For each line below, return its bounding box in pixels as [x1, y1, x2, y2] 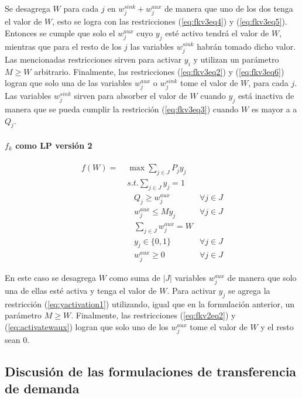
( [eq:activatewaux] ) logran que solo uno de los [5, 320, 169, 332]
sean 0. [5, 333, 30, 345]
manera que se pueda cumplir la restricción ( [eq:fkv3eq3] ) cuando [5, 103, 239, 115]
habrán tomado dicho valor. [197, 40, 296, 52]
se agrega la [228, 284, 270, 296]
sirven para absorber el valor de [74, 90, 187, 102]
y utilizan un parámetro [193, 53, 279, 65]
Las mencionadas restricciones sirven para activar [5, 53, 182, 65]
